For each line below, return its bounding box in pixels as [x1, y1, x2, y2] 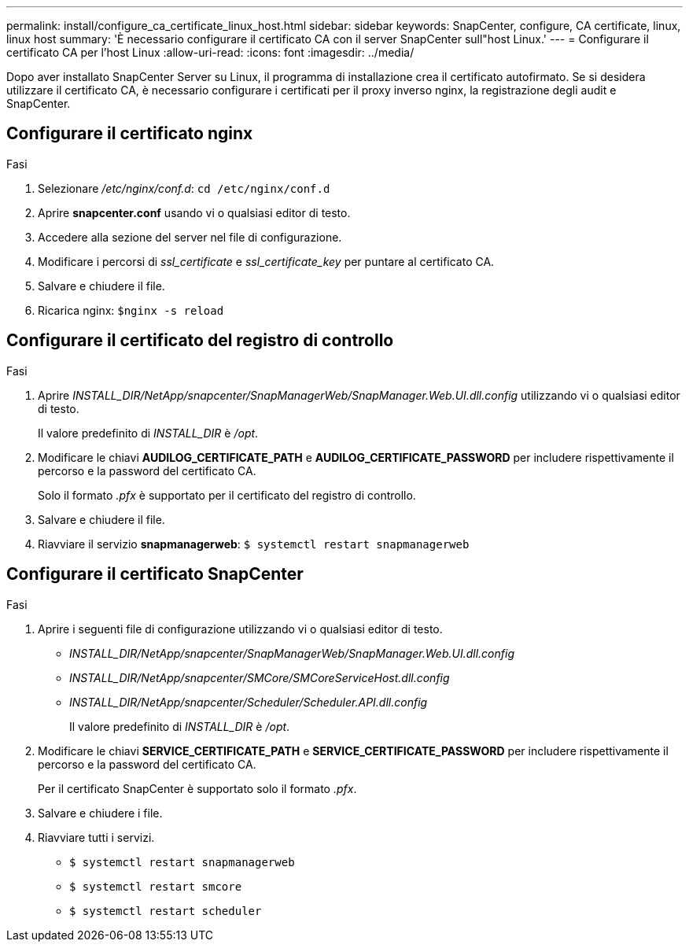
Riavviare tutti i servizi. [38, 830, 155, 844]
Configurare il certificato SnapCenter [6, 564, 304, 585]
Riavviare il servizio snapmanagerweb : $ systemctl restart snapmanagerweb [38, 537, 470, 551]
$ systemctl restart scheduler [69, 904, 262, 917]
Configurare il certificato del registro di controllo [6, 330, 394, 351]
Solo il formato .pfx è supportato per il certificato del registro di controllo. [38, 488, 416, 502]
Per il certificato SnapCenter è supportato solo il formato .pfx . [38, 781, 357, 795]
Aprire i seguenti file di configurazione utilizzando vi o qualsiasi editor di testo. [38, 622, 443, 636]
